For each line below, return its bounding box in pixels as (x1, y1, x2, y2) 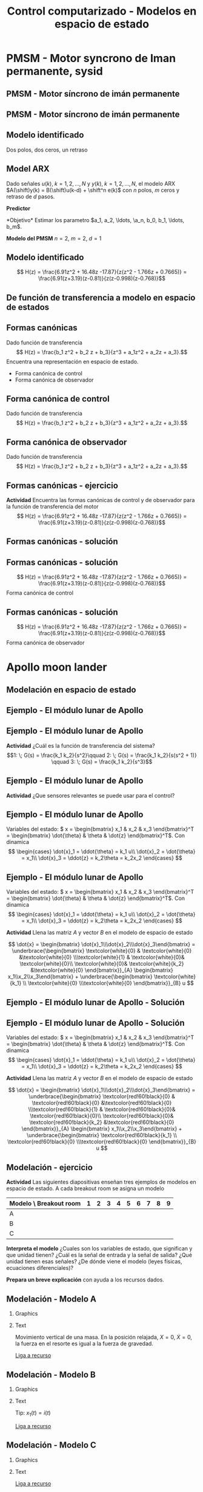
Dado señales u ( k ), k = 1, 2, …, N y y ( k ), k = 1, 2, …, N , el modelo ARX (6, 180, 176, 187)
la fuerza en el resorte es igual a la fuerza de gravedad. (15, 1340, 153, 1347)
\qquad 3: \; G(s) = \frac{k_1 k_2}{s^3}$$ (51, 758, 153, 765)
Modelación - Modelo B (6, 1369, 96, 1379)
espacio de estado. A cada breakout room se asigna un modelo (6, 1185, 165, 1192)
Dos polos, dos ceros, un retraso (6, 146, 88, 153)
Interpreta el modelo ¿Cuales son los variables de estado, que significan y (6, 1245, 193, 1252)
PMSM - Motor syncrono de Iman (6, 52, 176, 65)
